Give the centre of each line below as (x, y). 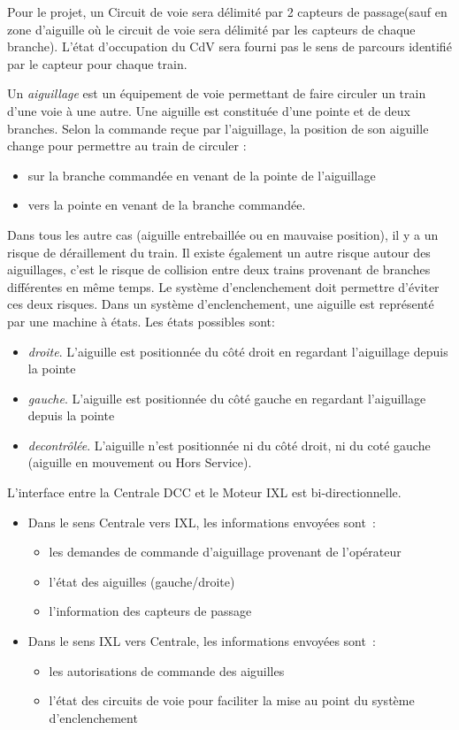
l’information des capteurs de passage (150, 611)
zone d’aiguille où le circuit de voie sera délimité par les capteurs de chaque (211, 29)
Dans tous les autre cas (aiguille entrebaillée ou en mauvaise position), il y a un (223, 234)
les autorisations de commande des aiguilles (167, 670)
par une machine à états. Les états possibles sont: (141, 321)
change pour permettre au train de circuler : (127, 146)
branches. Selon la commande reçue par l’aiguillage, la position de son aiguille (218, 128)
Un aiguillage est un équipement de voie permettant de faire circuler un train (217, 93)
